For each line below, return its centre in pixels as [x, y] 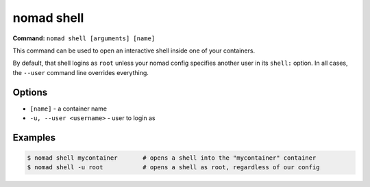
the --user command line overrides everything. [81, 72]
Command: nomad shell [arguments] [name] [84, 38]
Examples [34, 138]
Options [30, 92]
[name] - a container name [69, 109]
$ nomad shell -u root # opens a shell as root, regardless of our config [173, 168]
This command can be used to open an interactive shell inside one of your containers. [134, 51]
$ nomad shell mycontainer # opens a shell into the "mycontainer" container [172, 158]
